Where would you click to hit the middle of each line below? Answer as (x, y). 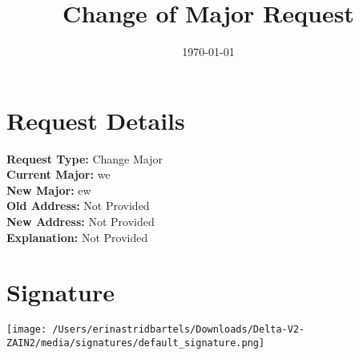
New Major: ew (49, 190)
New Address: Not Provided (81, 222)
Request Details (96, 120)
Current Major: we (58, 174)
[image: (27, 330)
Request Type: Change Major (85, 158)
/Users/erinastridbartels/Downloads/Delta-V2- (179, 330)
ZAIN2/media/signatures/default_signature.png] (136, 343)
